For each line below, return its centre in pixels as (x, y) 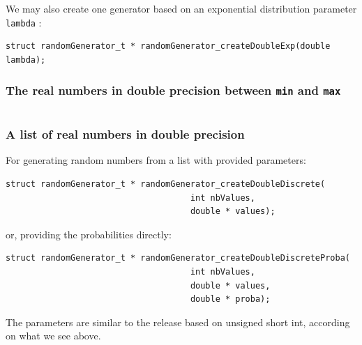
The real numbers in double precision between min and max (173, 90)
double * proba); (230, 299)
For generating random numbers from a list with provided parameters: (156, 160)
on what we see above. (53, 336)
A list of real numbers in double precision (125, 134)
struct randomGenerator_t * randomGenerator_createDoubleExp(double (168, 46)
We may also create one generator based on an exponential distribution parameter (181, 8)
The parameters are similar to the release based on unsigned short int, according (178, 322)
